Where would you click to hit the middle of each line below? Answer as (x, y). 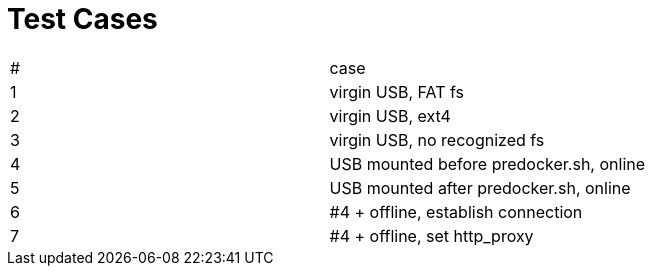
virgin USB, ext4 (390, 115)
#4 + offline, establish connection (456, 211)
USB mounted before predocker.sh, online (487, 163)
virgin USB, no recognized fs (437, 139)
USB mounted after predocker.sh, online (480, 187)
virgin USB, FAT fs (397, 91)
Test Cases (82, 19)
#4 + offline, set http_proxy (431, 235)
